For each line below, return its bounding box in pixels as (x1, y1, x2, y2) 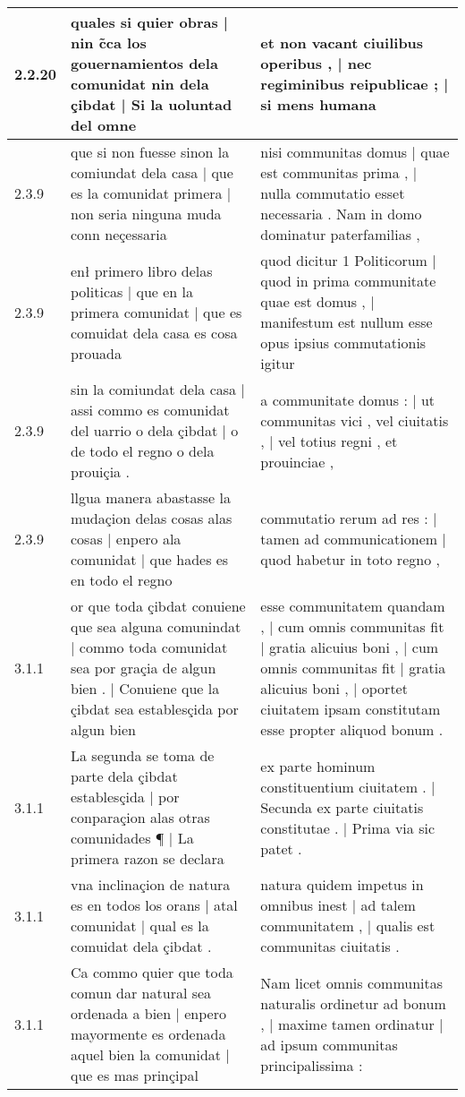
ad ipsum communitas (260, 1033, 398, 1055)
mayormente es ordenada (71, 1024, 226, 1044)
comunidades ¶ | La (71, 827, 194, 848)
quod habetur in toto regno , (260, 549, 440, 570)
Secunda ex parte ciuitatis (260, 796, 424, 818)
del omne (71, 115, 137, 135)
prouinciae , (260, 450, 334, 472)
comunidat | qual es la (71, 915, 209, 936)
